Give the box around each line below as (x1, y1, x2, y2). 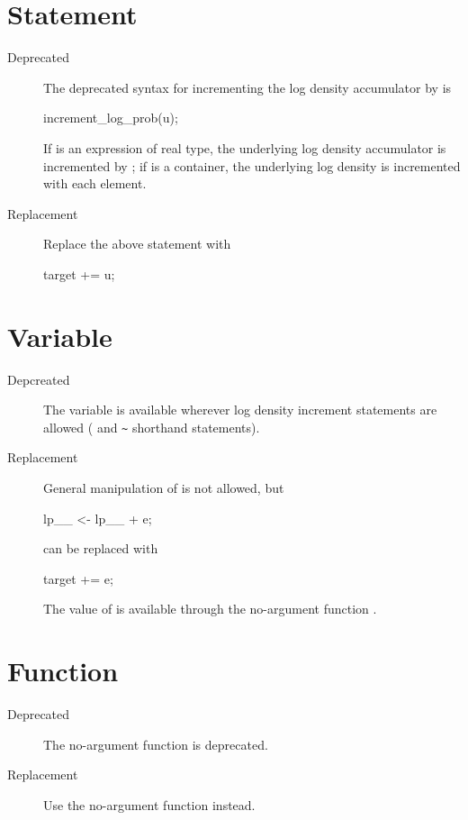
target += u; (43, 264, 115, 283)
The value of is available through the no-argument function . (43, 599, 377, 618)
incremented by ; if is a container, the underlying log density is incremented (43, 156, 461, 175)
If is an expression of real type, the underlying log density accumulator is (43, 138, 446, 157)
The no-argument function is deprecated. (43, 734, 268, 753)
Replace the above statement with (43, 234, 231, 253)
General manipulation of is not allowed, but (43, 478, 284, 497)
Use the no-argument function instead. (43, 795, 256, 814)
